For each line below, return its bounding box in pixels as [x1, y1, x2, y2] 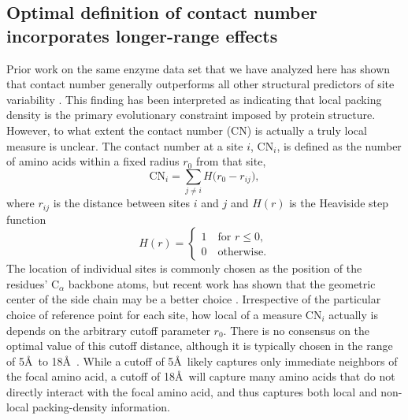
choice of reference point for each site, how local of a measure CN [6, 306, 322, 322]
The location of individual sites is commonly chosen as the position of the [6, 260, 362, 277]
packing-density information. [32, 399, 170, 415]
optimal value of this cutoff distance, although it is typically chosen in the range [6, 337, 393, 354]
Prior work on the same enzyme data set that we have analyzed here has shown [6, 60, 391, 76]
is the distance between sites [53, 195, 191, 211]
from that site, [195, 153, 266, 169]
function [6, 210, 46, 227]
